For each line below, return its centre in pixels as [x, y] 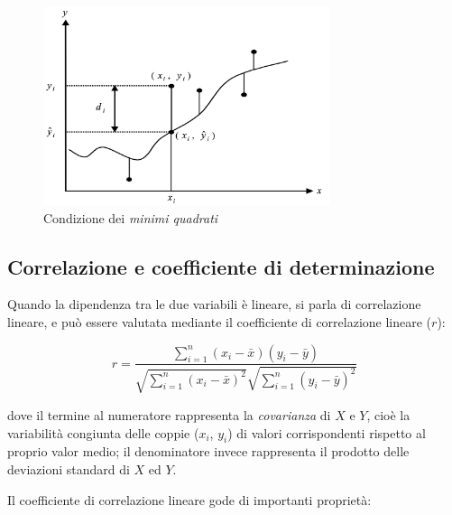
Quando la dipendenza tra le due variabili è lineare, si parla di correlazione [214, 304]
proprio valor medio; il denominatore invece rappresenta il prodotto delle [208, 451]
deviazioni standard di [69, 468]
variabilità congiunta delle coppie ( [103, 432]
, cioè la [388, 414]
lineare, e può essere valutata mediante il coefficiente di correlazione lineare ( [220, 321]
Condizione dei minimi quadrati [131, 217]
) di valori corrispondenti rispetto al [327, 432]
